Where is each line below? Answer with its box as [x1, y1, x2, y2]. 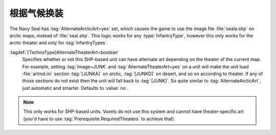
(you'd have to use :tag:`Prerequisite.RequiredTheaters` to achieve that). [23, 116, 176, 122]
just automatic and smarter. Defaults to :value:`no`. [22, 85, 129, 91]
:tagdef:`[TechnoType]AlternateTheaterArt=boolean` [9, 49, 120, 55]
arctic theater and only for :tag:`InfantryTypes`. [9, 40, 108, 46]
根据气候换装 [9, 8, 64, 19]
